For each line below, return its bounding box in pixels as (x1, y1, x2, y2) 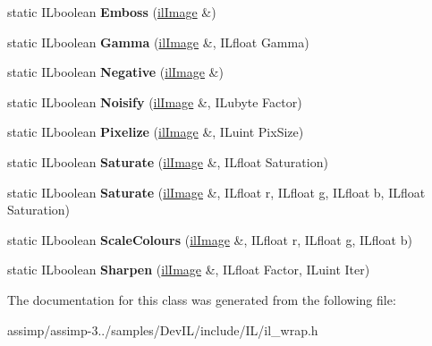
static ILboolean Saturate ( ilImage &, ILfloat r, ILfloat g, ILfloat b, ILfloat (7, 182, 426, 201)
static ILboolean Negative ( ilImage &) (7, 63, 224, 81)
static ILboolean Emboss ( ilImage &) (7, 3, 216, 21)
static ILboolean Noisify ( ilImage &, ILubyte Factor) (7, 92, 302, 111)
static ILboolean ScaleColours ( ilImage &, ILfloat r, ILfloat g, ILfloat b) (7, 230, 412, 249)
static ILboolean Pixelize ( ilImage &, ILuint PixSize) (7, 122, 304, 141)
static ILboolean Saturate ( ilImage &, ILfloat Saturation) (7, 152, 328, 171)
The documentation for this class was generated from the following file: (7, 290, 396, 308)
